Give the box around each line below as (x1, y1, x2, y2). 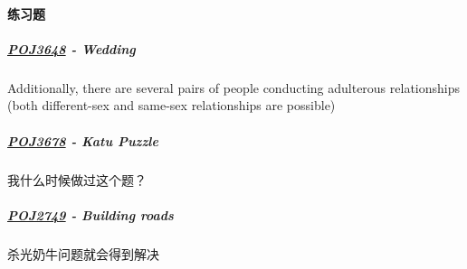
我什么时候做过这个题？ (7, 170, 147, 189)
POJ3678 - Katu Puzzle (7, 131, 158, 150)
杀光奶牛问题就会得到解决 (7, 244, 159, 263)
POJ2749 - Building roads (7, 205, 174, 224)
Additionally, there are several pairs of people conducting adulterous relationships (7, 78, 461, 97)
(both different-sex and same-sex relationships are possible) (7, 96, 336, 115)
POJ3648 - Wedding (7, 39, 136, 58)
